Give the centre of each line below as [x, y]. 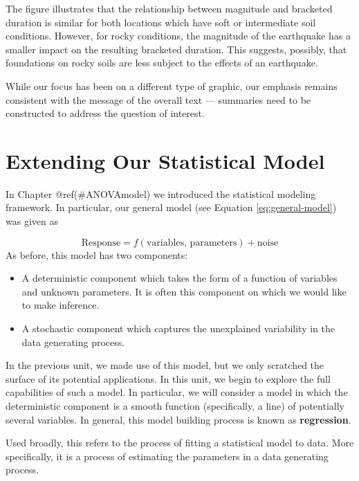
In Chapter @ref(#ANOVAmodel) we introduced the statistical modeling [161, 193]
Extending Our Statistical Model [165, 160]
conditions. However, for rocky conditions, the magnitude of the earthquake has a [178, 36]
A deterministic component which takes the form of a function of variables [179, 278]
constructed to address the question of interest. [105, 113]
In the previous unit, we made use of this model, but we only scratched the [165, 365]
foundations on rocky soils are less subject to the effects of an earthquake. [162, 63]
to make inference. [61, 305]
